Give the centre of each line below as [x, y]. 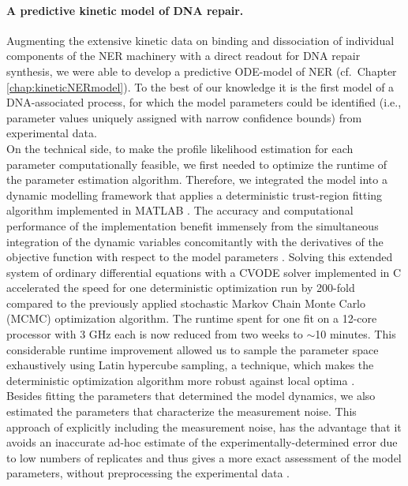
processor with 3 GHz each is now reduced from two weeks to [155, 334]
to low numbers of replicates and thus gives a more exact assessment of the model [204, 457]
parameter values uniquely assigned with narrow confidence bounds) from [184, 117]
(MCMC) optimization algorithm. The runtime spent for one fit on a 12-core [192, 318]
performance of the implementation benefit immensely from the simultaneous [193, 225]
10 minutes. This [356, 334]
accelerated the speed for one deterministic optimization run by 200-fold [181, 288]
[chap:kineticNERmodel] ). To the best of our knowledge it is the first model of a [200, 86]
